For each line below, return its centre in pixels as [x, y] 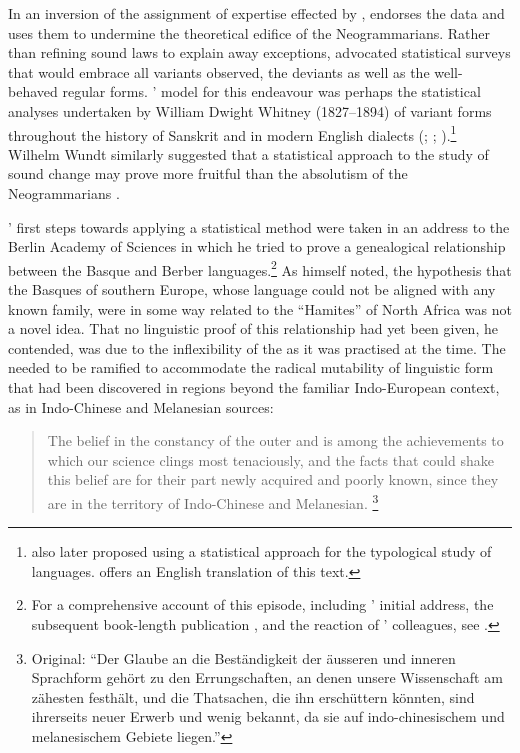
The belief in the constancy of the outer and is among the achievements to [275, 440]
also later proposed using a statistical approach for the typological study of [261, 551]
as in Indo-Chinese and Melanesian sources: [141, 406]
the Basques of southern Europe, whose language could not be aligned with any [252, 289]
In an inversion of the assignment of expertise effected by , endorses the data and [256, 13]
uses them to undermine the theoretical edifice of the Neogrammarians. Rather [249, 32]
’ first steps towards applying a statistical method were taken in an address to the [259, 226]
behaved [33, 91]
